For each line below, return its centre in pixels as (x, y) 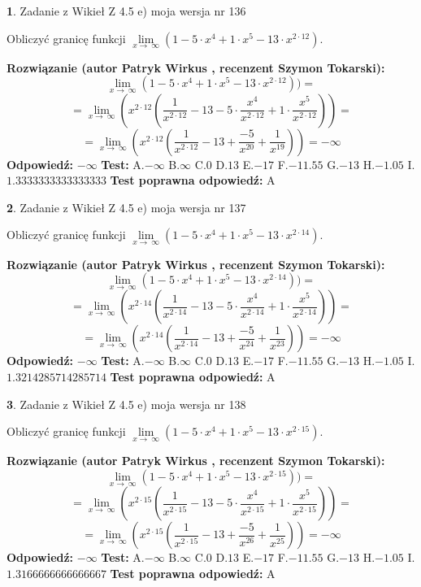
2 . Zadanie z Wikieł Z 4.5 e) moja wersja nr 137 (126, 207)
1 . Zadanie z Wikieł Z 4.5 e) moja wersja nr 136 (126, 11)
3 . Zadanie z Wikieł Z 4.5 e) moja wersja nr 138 (126, 404)
